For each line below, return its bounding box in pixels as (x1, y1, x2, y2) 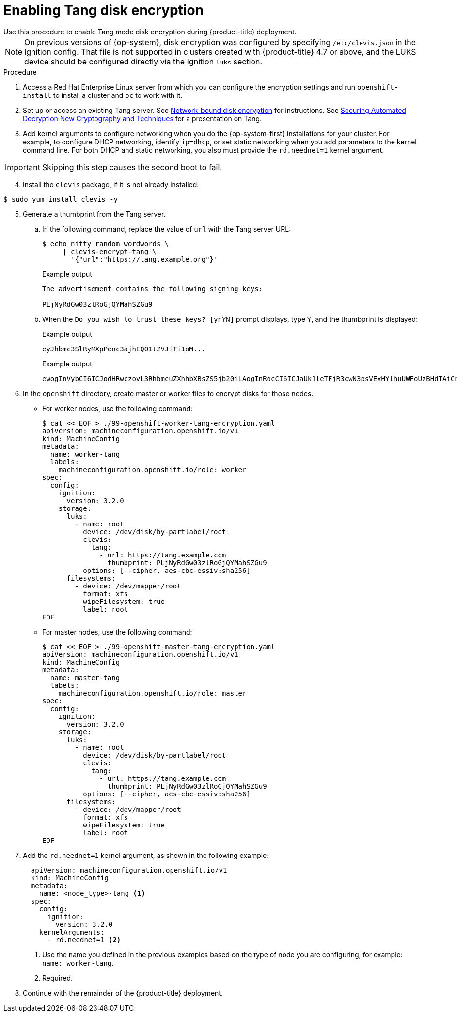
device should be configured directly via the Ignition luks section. (24, 56, 263, 66)
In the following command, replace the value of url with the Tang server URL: (42, 224, 291, 233)
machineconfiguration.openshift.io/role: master (58, 689, 247, 697)
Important (5, 162, 40, 172)
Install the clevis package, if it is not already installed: (23, 180, 199, 189)
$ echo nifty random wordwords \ (42, 239, 169, 248)
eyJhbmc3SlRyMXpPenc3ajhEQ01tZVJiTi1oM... (42, 345, 206, 353)
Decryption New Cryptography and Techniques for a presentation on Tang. (23, 114, 262, 123)
